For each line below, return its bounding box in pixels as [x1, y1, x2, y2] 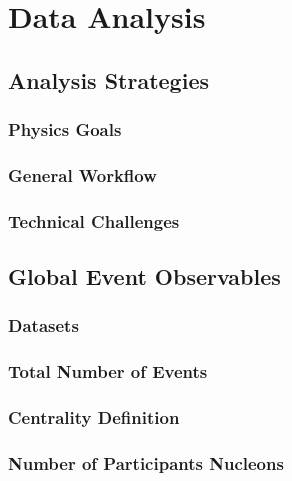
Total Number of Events [8, 359, 208, 384]
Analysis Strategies [8, 64, 209, 95]
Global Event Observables [8, 261, 281, 292]
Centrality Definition [8, 405, 180, 430]
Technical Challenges [8, 208, 180, 233]
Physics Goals [8, 117, 122, 142]
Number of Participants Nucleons [8, 450, 284, 475]
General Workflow [8, 162, 157, 187]
